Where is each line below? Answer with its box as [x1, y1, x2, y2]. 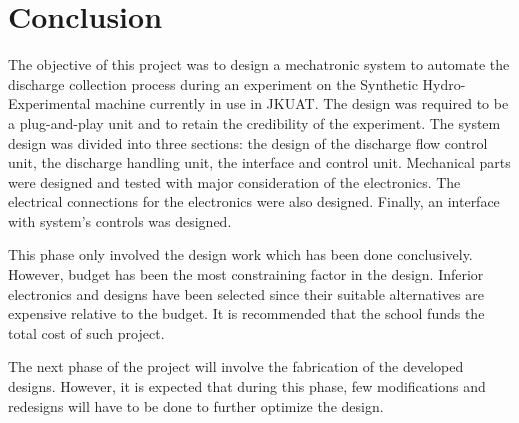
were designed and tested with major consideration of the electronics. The [8, 171, 461, 192]
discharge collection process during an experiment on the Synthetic [8, 73, 418, 94]
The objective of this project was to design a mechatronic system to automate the [8, 54, 510, 75]
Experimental [8, 93, 91, 114]
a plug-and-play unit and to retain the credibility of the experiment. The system [8, 112, 501, 133]
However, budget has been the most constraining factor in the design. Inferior [8, 264, 484, 285]
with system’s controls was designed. [8, 210, 232, 231]
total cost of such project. [8, 322, 165, 343]
